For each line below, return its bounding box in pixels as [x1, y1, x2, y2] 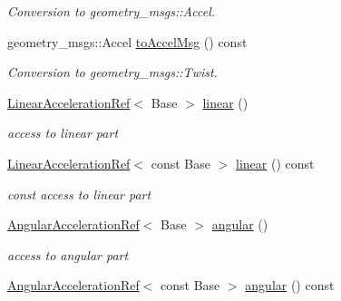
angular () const [245, 276, 335, 295]
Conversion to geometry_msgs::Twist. [7, 63, 218, 82]
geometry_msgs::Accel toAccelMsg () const [7, 32, 248, 51]
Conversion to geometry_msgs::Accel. [7, 2, 216, 20]
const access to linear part [7, 184, 151, 203]
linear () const [236, 153, 315, 172]
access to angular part [7, 245, 129, 264]
